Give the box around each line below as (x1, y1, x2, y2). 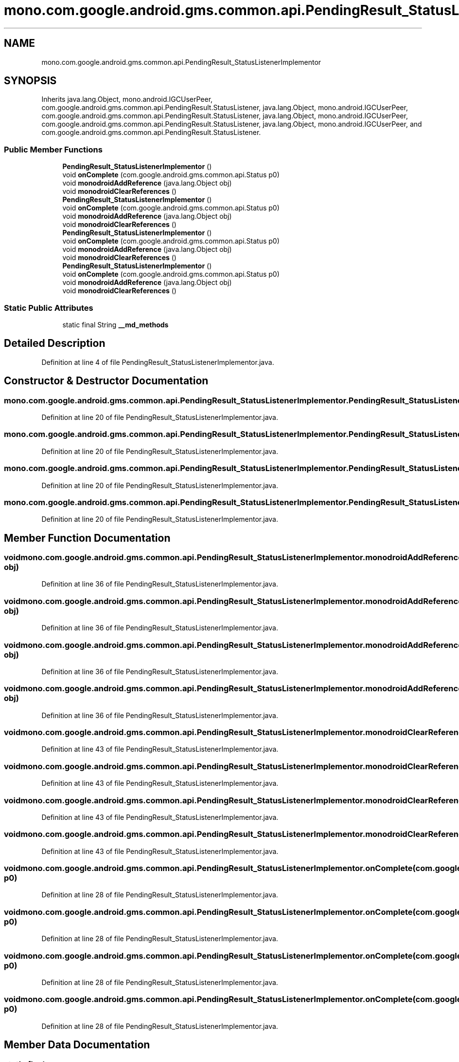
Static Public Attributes (4, 303, 93, 313)
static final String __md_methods (62, 320, 169, 329)
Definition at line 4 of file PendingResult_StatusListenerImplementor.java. (41, 358, 274, 366)
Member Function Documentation (4, 531, 171, 544)
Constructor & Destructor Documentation (4, 375, 209, 387)
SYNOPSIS (4, 75, 57, 87)
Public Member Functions (4, 144, 103, 154)
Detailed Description (4, 337, 106, 350)
